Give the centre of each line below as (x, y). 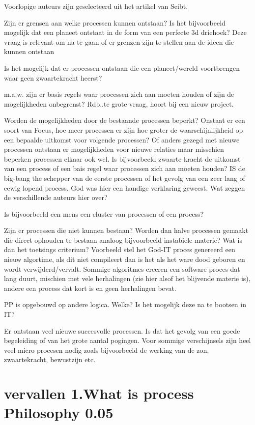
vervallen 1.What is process (99, 393)
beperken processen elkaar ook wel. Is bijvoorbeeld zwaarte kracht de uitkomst (122, 158)
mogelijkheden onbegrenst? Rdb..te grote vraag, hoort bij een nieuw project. (119, 103)
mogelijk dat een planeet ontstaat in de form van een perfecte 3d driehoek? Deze (125, 32)
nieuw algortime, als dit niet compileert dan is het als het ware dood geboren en (125, 259)
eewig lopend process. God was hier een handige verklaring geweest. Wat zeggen (125, 187)
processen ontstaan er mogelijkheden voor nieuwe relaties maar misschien (114, 149)
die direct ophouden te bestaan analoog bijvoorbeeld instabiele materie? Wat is (123, 240)
